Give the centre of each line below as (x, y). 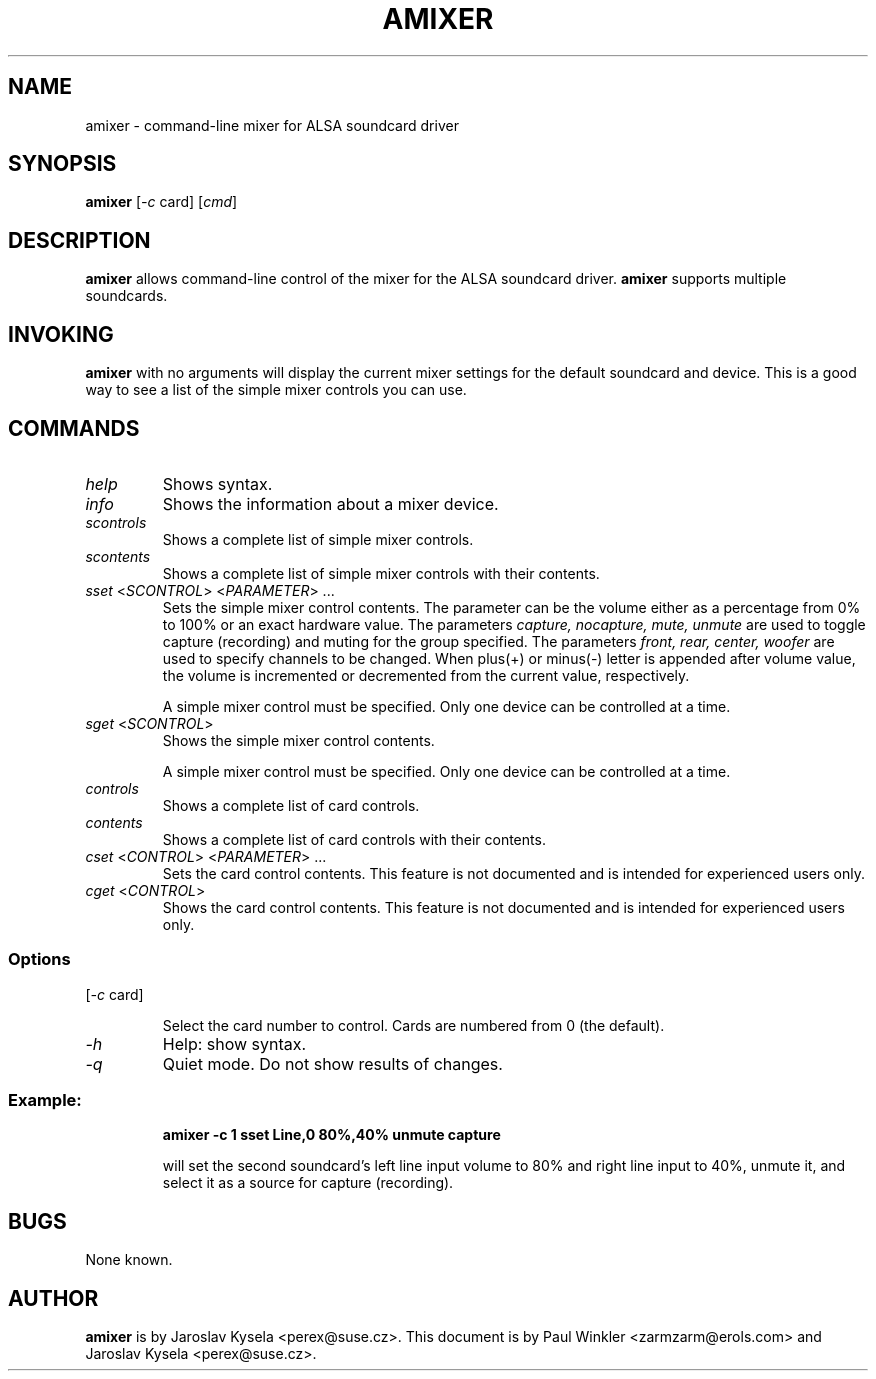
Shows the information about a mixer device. (330, 503)
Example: (45, 1100)
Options (39, 959)
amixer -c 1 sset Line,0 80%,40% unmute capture (331, 1135)
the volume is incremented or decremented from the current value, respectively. (426, 675)
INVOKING (61, 334)
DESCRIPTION (79, 240)
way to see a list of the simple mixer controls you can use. (276, 390)
